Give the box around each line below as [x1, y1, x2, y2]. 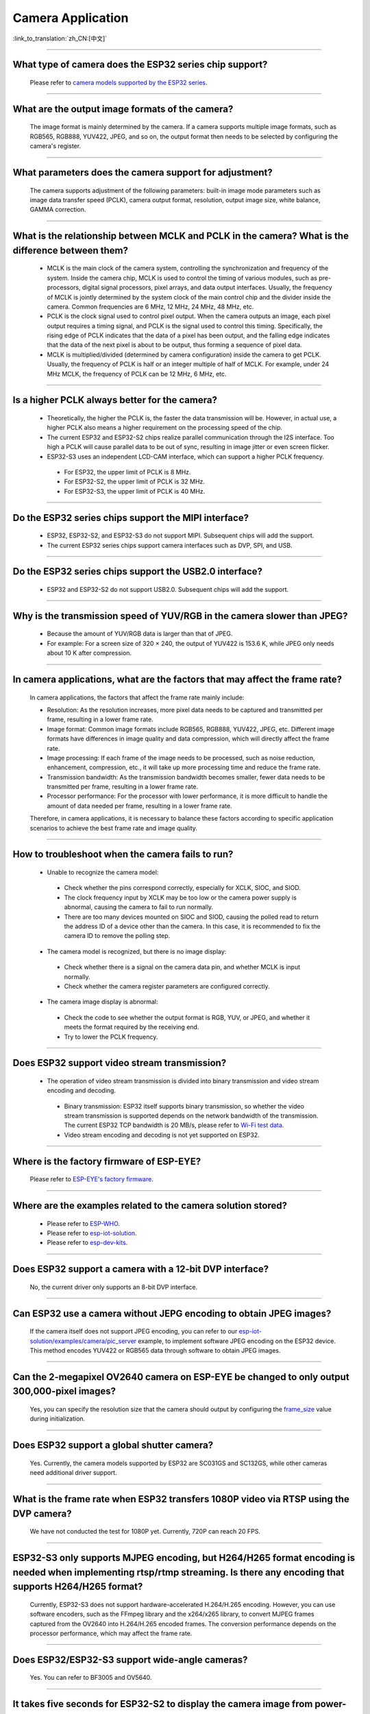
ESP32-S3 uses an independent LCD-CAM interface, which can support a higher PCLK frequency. [47, 452, 325, 461]
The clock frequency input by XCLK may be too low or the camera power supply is [64, 893, 297, 902]
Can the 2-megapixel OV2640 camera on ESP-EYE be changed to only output [12, 1371, 349, 1383]
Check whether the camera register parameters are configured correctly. [64, 982, 270, 990]
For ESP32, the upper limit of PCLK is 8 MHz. [64, 468, 191, 476]
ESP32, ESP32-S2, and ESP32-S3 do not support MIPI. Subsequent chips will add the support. [47, 531, 314, 540]
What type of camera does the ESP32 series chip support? [12, 59, 268, 71]
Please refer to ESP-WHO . [47, 1219, 120, 1227]
